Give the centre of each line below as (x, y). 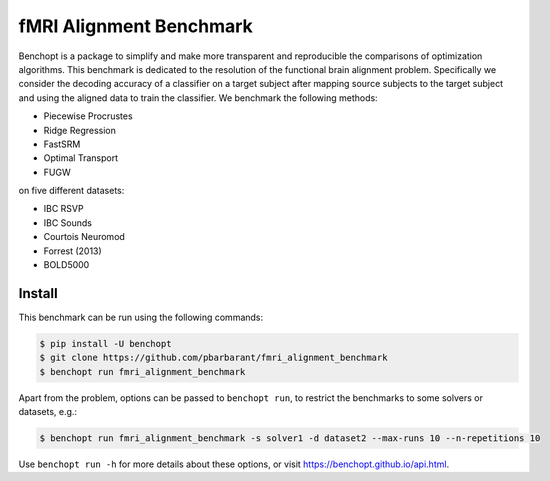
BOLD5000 (66, 265)
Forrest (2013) (72, 251)
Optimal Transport (81, 158)
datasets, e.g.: (48, 412)
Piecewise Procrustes (88, 116)
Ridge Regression (80, 130)
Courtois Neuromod (84, 237)
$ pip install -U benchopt (105, 343)
